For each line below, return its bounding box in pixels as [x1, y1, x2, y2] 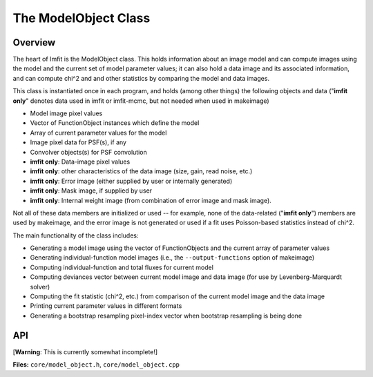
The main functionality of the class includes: [12, 231, 139, 240]
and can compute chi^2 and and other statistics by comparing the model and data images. [12, 74, 269, 82]
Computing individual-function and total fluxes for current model [30, 263, 214, 271]
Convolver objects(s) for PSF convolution [30, 148, 148, 156]
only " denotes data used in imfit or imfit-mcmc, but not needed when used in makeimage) [12, 97, 269, 105]
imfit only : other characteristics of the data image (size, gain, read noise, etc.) [30, 167, 253, 175]
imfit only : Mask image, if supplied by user [30, 186, 152, 195]
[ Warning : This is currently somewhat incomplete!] [12, 347, 158, 356]
